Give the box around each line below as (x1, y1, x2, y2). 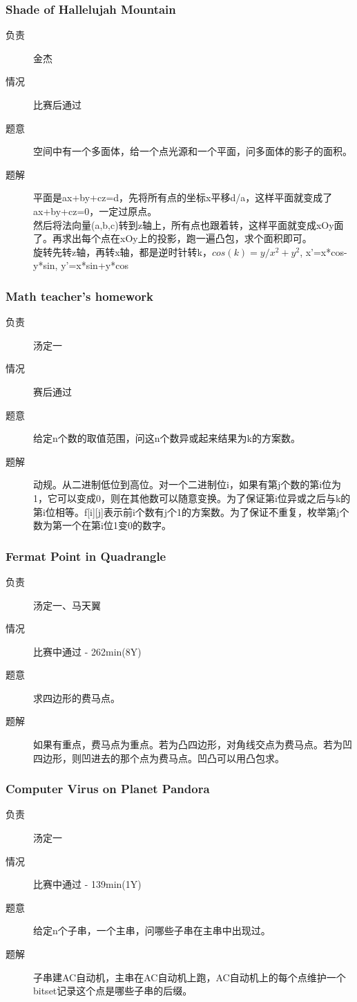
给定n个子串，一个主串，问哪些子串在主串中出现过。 (33, 923, 271, 938)
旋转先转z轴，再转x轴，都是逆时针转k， (33, 244, 212, 259)
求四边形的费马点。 (33, 690, 120, 705)
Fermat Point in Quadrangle (6, 547, 166, 564)
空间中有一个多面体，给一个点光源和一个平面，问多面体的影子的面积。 (33, 144, 352, 158)
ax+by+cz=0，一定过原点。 (33, 203, 157, 218)
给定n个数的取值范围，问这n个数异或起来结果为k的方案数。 (33, 431, 300, 445)
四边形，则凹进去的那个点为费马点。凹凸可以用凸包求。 (33, 750, 284, 765)
